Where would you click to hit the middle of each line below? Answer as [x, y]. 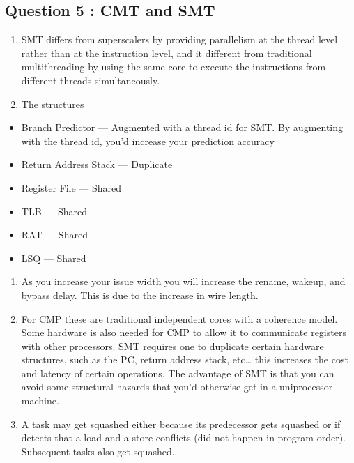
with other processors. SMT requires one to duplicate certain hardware [172, 346]
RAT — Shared [54, 235]
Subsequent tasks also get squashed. [98, 451]
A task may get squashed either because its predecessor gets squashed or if [181, 424]
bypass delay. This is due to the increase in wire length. [140, 295]
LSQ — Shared [54, 258]
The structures [53, 104]
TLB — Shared [54, 211]
